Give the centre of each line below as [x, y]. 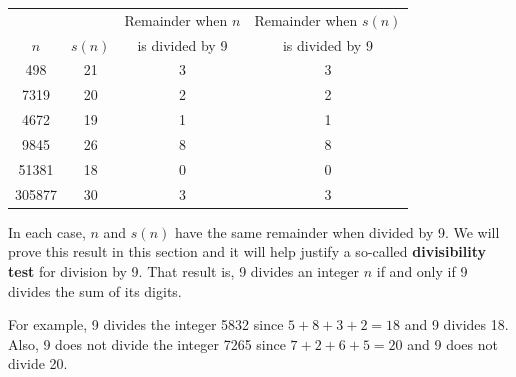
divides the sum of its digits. [95, 290]
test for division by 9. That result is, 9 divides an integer [184, 270]
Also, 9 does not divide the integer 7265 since [147, 343]
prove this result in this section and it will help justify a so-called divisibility [247, 251]
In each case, [47, 231]
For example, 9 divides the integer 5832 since [146, 324]
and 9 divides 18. [456, 324]
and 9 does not [452, 343]
